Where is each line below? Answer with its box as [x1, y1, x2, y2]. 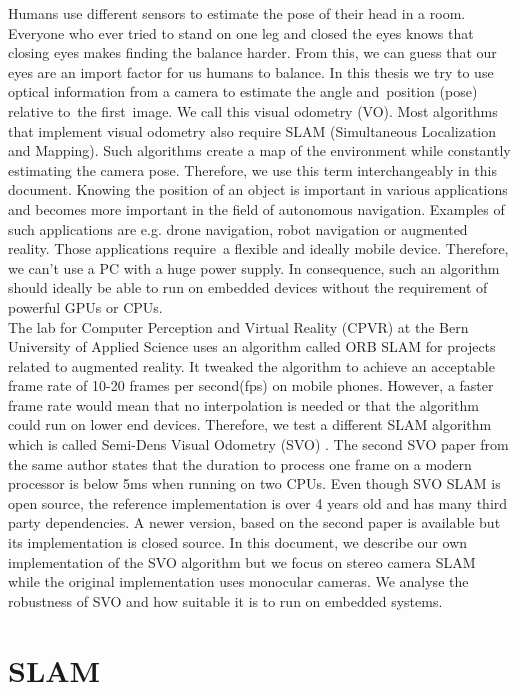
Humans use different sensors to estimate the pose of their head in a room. [8, 3, 466, 23]
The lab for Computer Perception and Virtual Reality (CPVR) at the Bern [8, 316, 469, 337]
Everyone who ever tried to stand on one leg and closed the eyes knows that [8, 22, 474, 43]
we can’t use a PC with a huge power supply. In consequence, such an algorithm [8, 257, 500, 278]
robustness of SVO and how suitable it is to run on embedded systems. [8, 590, 443, 611]
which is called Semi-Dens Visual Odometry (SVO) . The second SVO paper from [8, 434, 509, 455]
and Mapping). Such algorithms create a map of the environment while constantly [8, 140, 511, 161]
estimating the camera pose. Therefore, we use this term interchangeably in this [8, 159, 497, 180]
